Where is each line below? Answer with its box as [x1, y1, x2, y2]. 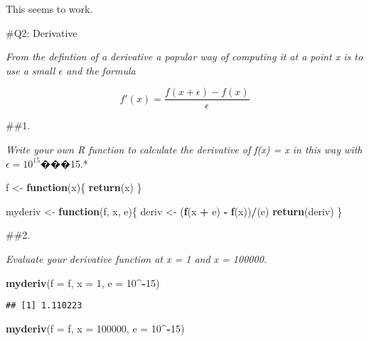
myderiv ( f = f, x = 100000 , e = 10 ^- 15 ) [6, 320, 185, 335]
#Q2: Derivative [6, 25, 77, 40]
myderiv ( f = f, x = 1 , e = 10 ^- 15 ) [6, 275, 160, 290]
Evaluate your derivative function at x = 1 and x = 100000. [6, 251, 267, 266]
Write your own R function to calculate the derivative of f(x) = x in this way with [6, 142, 363, 157]
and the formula [66, 63, 136, 77]
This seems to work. [6, 1, 93, 16]
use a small [6, 63, 55, 77]
